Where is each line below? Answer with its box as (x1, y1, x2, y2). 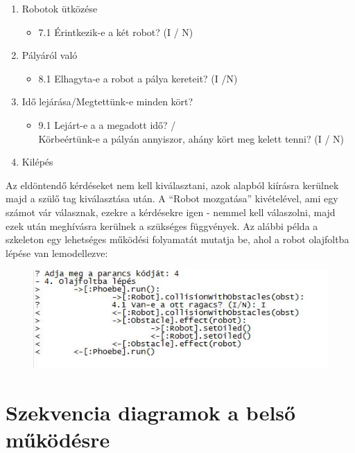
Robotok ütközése (21, 1, 98, 15)
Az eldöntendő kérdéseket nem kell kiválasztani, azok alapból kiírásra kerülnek (6, 177, 339, 192)
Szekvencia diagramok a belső (6, 398, 296, 427)
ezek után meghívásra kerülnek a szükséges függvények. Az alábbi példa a (6, 218, 318, 233)
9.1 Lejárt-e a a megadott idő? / (38, 117, 176, 132)
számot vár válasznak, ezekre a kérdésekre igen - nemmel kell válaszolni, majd (6, 204, 336, 219)
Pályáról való (21, 48, 78, 62)
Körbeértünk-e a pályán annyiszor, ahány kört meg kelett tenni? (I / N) (38, 131, 345, 145)
